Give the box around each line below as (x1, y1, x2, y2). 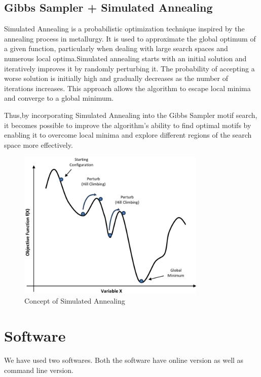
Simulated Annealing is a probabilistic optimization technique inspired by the (4, 23, 245, 34)
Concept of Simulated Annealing (24, 296, 125, 306)
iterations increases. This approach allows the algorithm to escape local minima (4, 82, 251, 93)
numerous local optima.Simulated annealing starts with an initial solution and (4, 53, 247, 63)
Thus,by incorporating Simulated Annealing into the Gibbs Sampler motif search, (4, 109, 257, 120)
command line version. (4, 364, 74, 375)
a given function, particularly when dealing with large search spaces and (4, 43, 228, 54)
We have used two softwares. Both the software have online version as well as (4, 355, 244, 365)
